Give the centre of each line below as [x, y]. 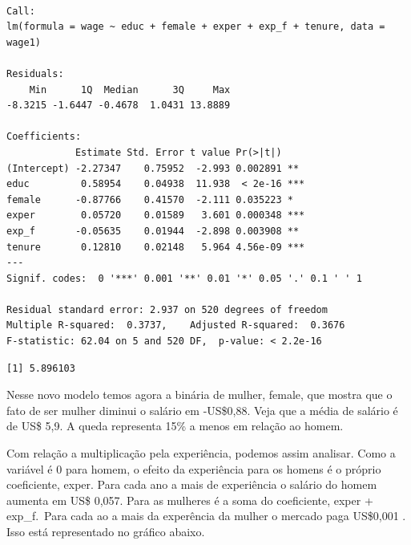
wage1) [24, 42]
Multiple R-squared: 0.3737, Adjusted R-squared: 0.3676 [176, 325]
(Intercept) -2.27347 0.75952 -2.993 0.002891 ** [153, 168]
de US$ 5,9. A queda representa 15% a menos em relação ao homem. [175, 426]
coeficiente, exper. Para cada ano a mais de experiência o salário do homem [192, 484]
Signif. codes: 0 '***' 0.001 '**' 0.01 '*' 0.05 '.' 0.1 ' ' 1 [184, 278]
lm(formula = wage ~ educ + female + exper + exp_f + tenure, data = [196, 27]
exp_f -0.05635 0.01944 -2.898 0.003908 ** [153, 231]
